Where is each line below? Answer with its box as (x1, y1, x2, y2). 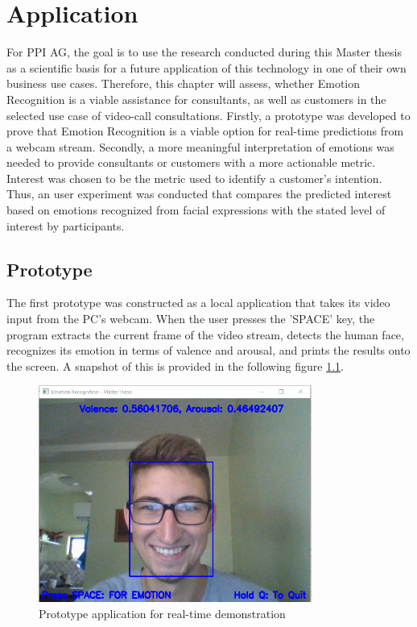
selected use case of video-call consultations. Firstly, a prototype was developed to (6, 106, 411, 123)
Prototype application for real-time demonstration (39, 604, 286, 621)
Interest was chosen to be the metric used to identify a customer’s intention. (6, 169, 382, 186)
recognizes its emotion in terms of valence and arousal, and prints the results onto (6, 342, 411, 359)
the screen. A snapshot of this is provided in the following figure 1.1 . (6, 357, 344, 374)
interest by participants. (6, 217, 125, 234)
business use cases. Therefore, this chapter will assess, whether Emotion (6, 75, 361, 92)
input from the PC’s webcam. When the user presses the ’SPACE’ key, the (6, 310, 375, 327)
